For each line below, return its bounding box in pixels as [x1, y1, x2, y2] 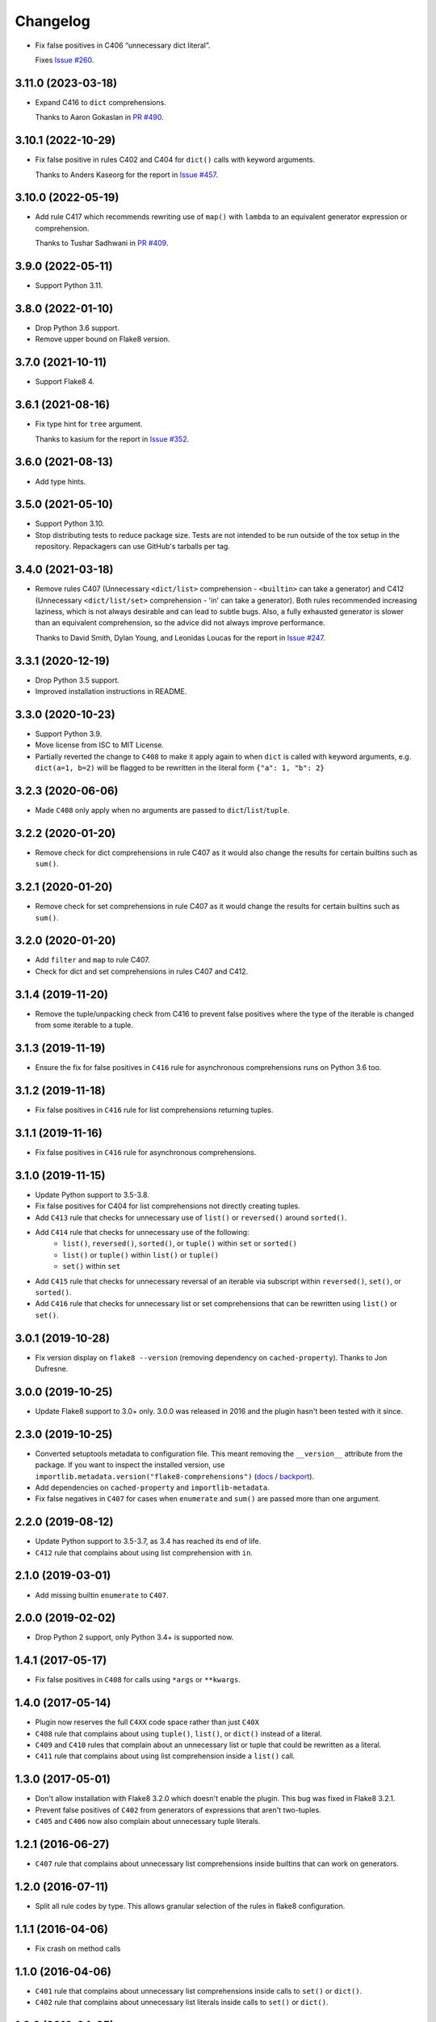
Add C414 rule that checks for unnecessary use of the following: [35, 1227, 249, 1237]
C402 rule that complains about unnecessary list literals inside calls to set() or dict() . [35, 1998, 329, 2007]
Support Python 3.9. [35, 729, 103, 738]
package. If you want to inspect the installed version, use [35, 1460, 225, 1470]
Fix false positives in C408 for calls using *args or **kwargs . [35, 1675, 241, 1685]
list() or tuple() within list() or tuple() [62, 1250, 220, 1259]
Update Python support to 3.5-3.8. [35, 1190, 149, 1199]
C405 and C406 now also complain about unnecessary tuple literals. [35, 1817, 261, 1826]
